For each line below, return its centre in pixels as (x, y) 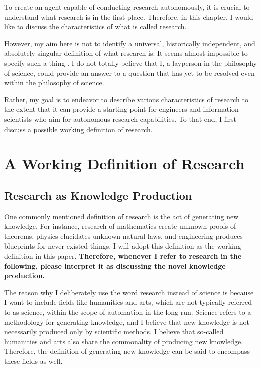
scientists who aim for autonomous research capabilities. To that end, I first (120, 119)
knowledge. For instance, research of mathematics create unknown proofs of (120, 226)
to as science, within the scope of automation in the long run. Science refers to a (128, 312)
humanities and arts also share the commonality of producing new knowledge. (124, 341)
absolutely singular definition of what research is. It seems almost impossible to (126, 53)
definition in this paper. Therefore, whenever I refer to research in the (123, 256)
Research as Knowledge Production (98, 195)
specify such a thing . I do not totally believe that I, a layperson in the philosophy (130, 63)
